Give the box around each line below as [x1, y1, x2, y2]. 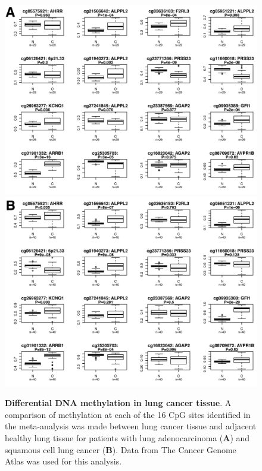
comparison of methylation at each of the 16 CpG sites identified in [5, 408, 251, 420]
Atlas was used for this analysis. [5, 455, 122, 467]
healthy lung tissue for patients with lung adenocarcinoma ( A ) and [5, 431, 250, 444]
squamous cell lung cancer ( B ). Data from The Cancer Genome [5, 443, 236, 456]
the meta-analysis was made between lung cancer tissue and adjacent [5, 420, 257, 432]
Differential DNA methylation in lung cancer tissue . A [5, 397, 232, 409]
